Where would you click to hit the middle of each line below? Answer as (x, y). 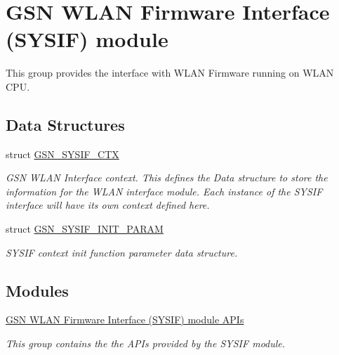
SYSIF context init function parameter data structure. (122, 252)
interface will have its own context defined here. (108, 205)
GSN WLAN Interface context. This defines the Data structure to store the (167, 177)
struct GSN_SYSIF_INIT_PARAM (85, 229)
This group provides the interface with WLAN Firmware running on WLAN (170, 73)
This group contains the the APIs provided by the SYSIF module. (146, 343)
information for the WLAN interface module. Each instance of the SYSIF (164, 191)
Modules (37, 290)
